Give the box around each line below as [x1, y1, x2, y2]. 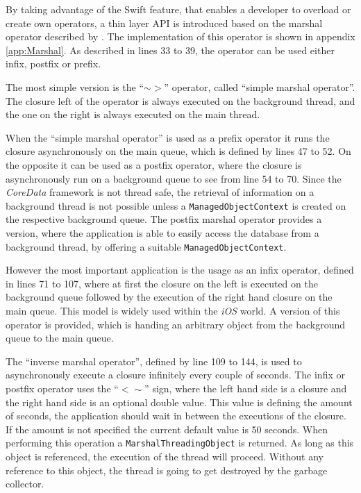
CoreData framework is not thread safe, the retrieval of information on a [6, 185, 314, 199]
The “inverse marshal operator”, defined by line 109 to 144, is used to [6, 353, 302, 368]
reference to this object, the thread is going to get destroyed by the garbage [6, 462, 328, 477]
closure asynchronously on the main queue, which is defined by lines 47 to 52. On [6, 144, 351, 158]
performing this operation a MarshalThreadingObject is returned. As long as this [6, 435, 354, 450]
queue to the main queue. [6, 331, 114, 345]
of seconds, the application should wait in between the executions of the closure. [6, 408, 346, 423]
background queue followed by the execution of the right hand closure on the [6, 290, 333, 304]
